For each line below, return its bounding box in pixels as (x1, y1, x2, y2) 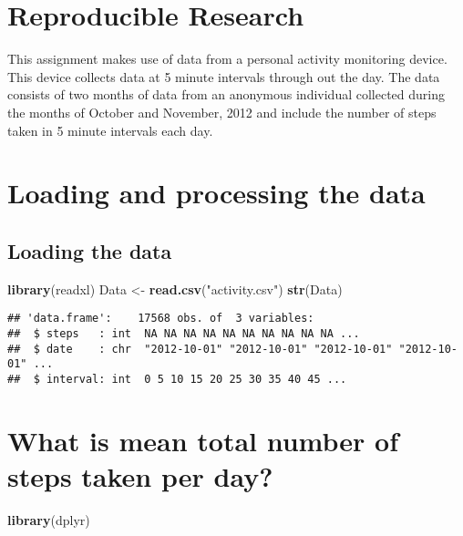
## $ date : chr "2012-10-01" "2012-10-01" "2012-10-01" (7, 342, 393, 356)
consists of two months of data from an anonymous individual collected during (7, 85, 445, 104)
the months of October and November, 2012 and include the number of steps (7, 102, 437, 121)
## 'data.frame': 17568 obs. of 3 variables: (7, 312, 314, 325)
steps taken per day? (7, 457, 273, 494)
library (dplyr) (7, 510, 90, 529)
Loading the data (7, 236, 172, 264)
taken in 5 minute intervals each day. (7, 120, 213, 139)
